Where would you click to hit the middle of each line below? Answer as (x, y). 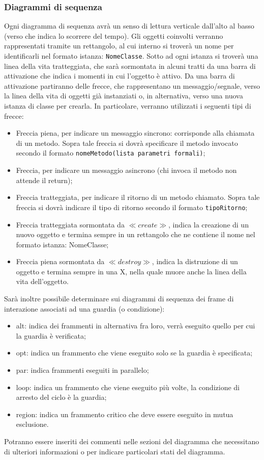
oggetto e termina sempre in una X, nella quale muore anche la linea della (131, 271)
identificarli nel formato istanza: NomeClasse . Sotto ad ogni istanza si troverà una (131, 56)
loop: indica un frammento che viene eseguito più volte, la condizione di (128, 387)
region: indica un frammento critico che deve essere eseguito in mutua (125, 414)
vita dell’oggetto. (42, 281)
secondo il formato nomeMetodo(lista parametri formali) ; (111, 153)
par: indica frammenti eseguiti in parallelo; (82, 370)
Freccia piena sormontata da (60, 261)
